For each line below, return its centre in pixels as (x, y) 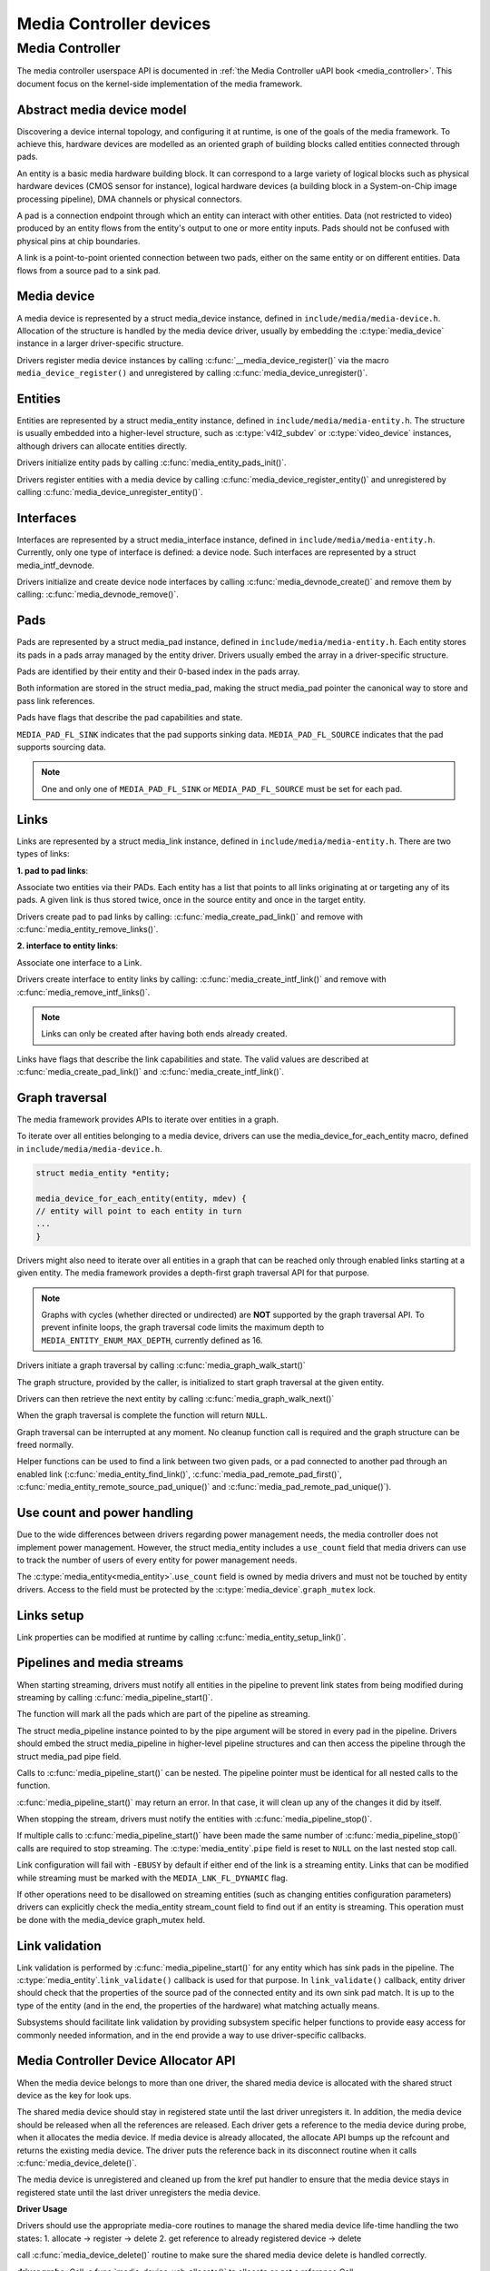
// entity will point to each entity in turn (139, 1211)
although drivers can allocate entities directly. (102, 446)
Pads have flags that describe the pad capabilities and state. (130, 718)
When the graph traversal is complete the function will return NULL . (142, 1415)
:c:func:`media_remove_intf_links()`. (83, 992)
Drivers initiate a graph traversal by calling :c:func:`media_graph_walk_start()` (161, 1365)
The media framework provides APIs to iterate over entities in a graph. (147, 1120)
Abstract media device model (102, 109)
